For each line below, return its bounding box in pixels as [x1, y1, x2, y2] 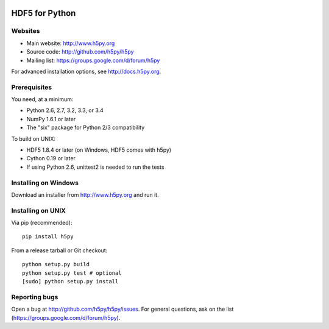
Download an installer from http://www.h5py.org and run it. [11, 191, 159, 198]
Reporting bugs [11, 292, 58, 301]
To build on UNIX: [11, 135, 56, 143]
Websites [11, 27, 40, 35]
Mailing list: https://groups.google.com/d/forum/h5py [26, 57, 160, 64]
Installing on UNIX [11, 206, 66, 214]
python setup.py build [22, 261, 90, 268]
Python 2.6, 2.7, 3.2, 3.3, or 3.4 [26, 107, 104, 114]
